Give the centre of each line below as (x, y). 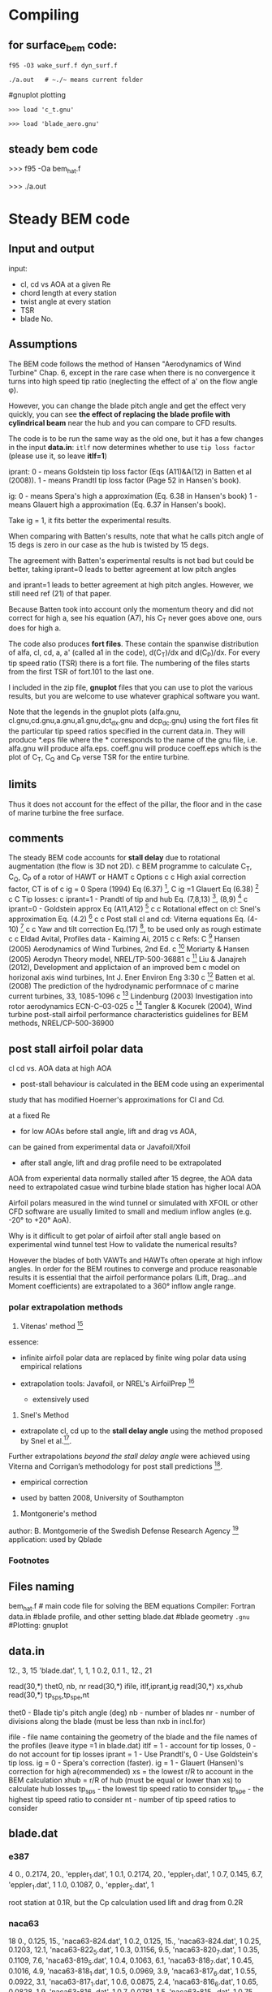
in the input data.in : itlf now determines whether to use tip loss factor (132, 447)
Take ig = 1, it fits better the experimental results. (90, 520)
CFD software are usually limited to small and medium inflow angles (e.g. (130, 1211)
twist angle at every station (65, 301)
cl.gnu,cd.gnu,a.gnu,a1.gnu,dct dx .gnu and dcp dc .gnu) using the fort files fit (133, 721)
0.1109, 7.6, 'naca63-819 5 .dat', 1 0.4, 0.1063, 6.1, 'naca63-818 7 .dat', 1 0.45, (131, 1961)
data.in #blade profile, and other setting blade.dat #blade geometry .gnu (129, 1617)
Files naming (41, 1586)
